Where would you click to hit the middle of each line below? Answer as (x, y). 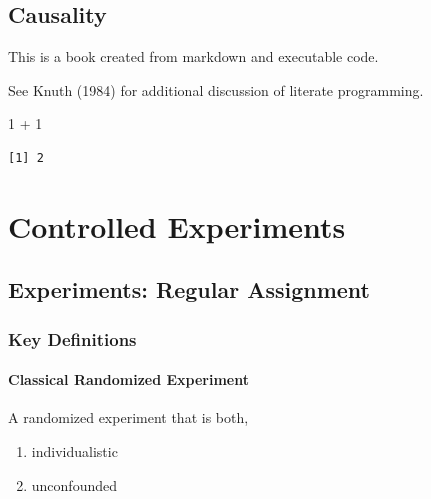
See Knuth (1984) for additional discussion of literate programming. (216, 89)
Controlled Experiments (177, 225)
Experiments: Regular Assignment (189, 289)
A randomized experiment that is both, (128, 417)
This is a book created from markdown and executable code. (193, 56)
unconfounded (74, 484)
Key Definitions (72, 338)
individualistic (74, 450)
